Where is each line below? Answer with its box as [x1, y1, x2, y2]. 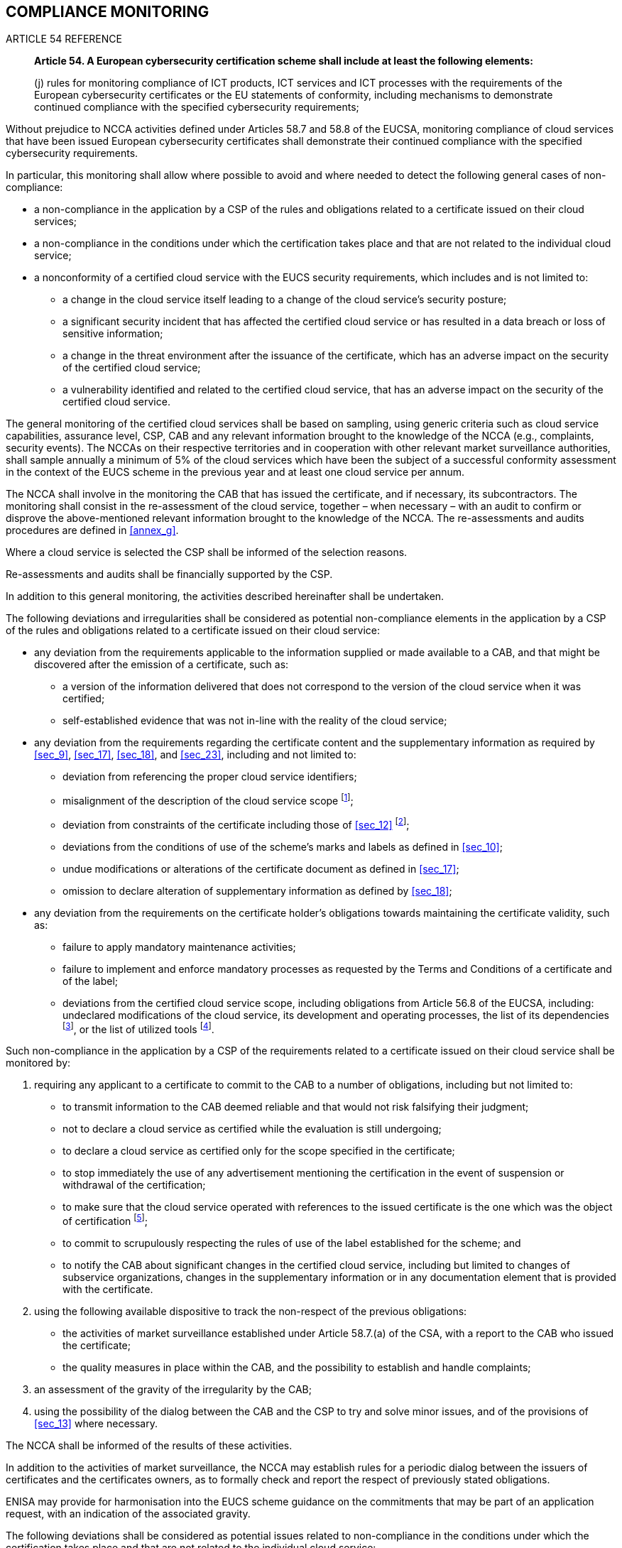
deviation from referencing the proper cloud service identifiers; [62, 770, 357, 783]
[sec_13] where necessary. [34, 1417, 158, 1430]
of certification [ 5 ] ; [62, 1213, 148, 1228]
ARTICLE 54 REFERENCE [6, 33, 122, 45]
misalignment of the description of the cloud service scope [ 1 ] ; [62, 792, 354, 807]
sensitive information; [62, 327, 163, 340]
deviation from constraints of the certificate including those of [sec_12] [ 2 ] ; [62, 817, 410, 831]
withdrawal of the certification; [62, 1179, 206, 1192]
